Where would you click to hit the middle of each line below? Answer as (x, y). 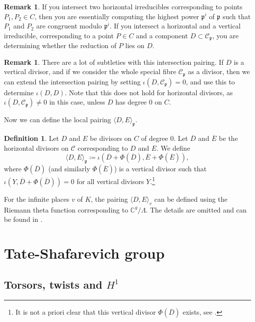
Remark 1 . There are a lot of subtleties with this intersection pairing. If (114, 62)
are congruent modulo (69, 26)
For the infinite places (37, 199)
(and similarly (69, 169)
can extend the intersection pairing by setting (72, 81)
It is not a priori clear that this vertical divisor (86, 312)
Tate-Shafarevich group (84, 253)
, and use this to (210, 81)
